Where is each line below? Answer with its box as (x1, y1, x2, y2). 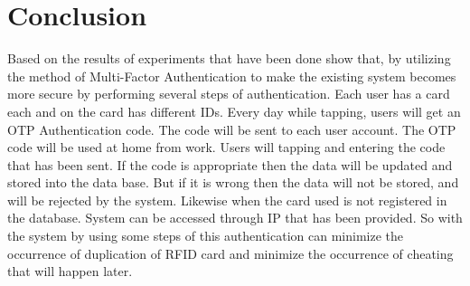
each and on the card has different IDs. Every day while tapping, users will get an (7, 101, 461, 120)
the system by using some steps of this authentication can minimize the (7, 226, 403, 245)
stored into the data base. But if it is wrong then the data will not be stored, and (7, 173, 459, 192)
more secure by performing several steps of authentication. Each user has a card (7, 84, 450, 103)
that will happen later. (7, 262, 133, 281)
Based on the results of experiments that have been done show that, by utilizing (7, 49, 451, 68)
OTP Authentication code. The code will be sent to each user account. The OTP (7, 119, 456, 138)
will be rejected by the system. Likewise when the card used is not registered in (7, 190, 447, 209)
